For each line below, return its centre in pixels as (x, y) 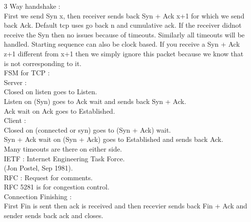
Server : (15, 82)
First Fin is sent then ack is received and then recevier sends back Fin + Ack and (126, 206)
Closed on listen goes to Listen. (51, 92)
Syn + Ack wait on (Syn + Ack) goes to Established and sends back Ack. (114, 139)
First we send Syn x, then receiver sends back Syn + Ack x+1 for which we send (124, 15)
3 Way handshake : (32, 6)
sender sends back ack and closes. (54, 215)
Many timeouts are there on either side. (63, 148)
